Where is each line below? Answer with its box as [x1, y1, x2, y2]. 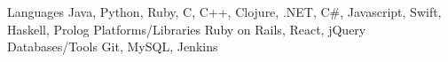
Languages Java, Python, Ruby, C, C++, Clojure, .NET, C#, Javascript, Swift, [7, 3, 442, 20]
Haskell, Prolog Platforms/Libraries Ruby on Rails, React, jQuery [7, 19, 366, 38]
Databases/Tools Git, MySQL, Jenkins [7, 37, 218, 56]
